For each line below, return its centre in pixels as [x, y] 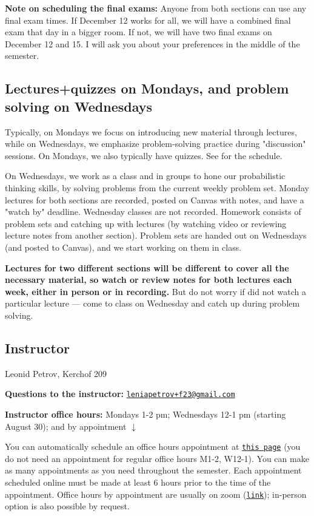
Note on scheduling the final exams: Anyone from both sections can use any [156, 8]
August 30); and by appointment [66, 426]
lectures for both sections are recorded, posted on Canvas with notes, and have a [155, 199]
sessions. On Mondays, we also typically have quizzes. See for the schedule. [144, 155]
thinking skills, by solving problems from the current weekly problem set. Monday [157, 187]
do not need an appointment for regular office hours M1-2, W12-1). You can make [157, 458]
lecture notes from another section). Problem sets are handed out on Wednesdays [156, 235]
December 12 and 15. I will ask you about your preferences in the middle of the [152, 43]
